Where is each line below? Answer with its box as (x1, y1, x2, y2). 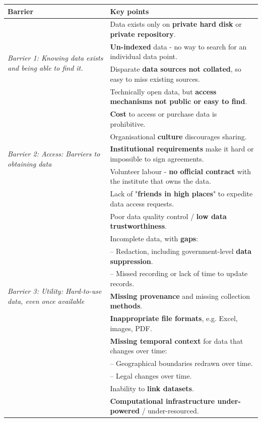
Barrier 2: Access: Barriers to (8, 148, 100, 159)
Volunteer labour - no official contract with (110, 166, 251, 176)
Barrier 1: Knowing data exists (8, 52, 103, 63)
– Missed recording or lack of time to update (110, 268, 248, 279)
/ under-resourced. (142, 405, 199, 416)
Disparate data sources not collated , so (110, 64, 241, 74)
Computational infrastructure (110, 395, 215, 406)
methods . (110, 300, 143, 311)
